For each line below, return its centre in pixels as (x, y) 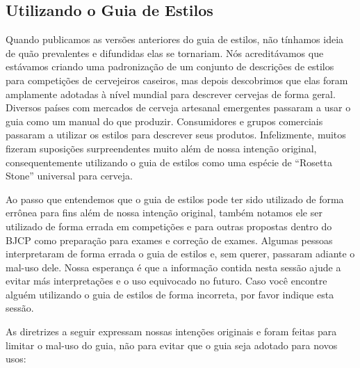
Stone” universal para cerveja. (69, 176)
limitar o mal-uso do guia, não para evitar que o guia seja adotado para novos (172, 345)
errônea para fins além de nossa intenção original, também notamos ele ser (164, 213)
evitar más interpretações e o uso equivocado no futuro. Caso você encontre (166, 281)
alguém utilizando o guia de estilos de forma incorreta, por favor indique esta (170, 294)
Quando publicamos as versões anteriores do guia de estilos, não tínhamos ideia (175, 39)
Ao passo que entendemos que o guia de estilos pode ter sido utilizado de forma (175, 199)
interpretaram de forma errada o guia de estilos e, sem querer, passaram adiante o (180, 254)
